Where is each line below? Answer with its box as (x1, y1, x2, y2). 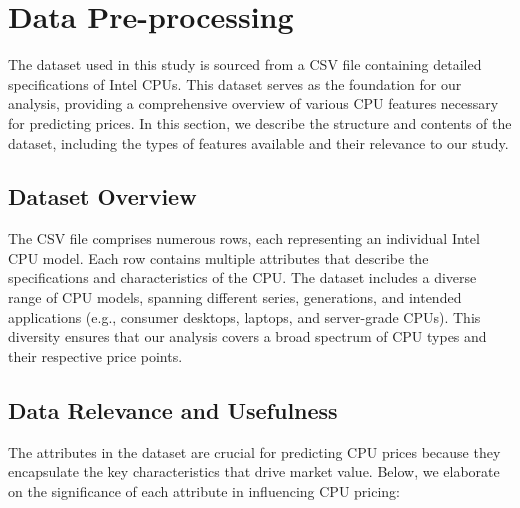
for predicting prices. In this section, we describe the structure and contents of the (8, 112, 512, 133)
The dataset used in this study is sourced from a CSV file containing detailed (8, 54, 482, 75)
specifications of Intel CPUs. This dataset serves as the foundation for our (8, 73, 462, 94)
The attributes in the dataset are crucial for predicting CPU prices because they (8, 441, 501, 462)
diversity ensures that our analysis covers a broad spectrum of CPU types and (8, 326, 487, 347)
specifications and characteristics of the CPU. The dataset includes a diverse (8, 267, 477, 288)
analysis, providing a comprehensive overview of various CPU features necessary (8, 93, 499, 114)
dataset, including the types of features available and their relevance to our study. (8, 132, 509, 153)
